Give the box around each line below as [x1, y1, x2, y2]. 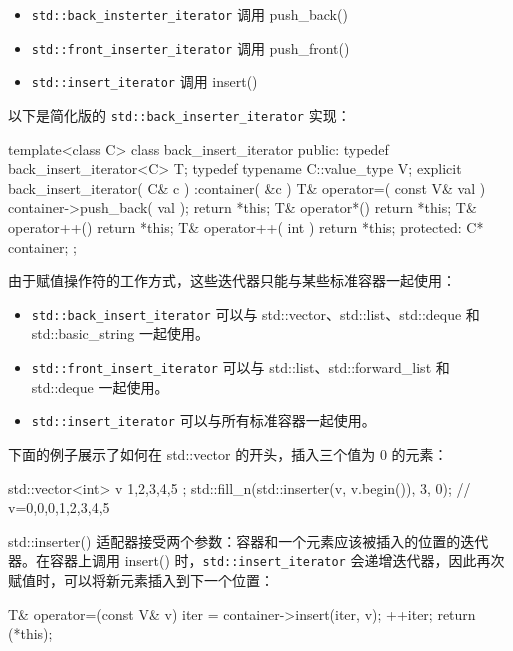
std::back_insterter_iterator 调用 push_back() [31, 4, 348, 24]
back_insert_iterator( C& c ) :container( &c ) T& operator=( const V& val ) [8, 177, 486, 198]
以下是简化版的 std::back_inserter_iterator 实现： [8, 104, 351, 125]
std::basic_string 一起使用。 [31, 323, 210, 344]
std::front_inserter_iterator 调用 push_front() [31, 37, 350, 58]
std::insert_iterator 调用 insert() [31, 71, 258, 92]
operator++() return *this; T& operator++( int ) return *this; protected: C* [8, 217, 484, 237]
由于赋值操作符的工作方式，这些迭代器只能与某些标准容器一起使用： [8, 270, 456, 291]
